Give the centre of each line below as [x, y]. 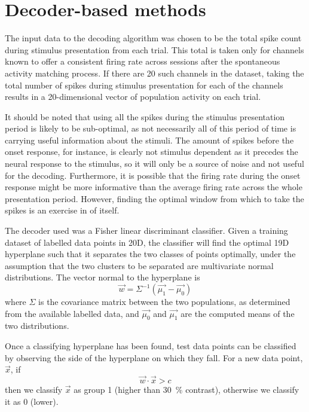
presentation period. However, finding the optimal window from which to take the [154, 198]
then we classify [34, 389]
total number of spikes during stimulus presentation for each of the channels [144, 85]
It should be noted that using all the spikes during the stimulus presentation [145, 116]
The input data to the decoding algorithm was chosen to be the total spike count [153, 38]
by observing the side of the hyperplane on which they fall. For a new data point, [154, 357]
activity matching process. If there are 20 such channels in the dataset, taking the [154, 73]
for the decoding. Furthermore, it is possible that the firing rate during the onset [153, 175]
